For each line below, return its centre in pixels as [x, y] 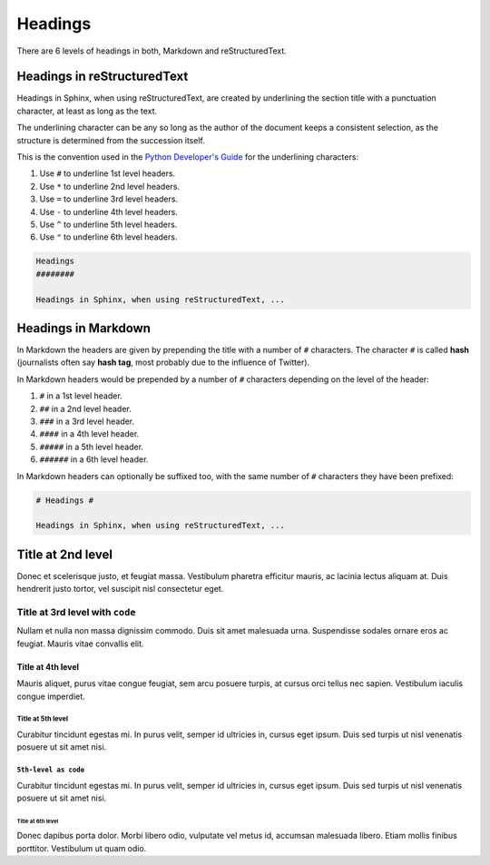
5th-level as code [51, 770]
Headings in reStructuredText [103, 77]
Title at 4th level [48, 666]
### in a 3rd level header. [87, 421]
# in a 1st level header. [81, 396]
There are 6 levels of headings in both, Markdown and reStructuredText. [152, 51]
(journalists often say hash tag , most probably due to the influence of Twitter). [163, 362]
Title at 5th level [42, 719]
